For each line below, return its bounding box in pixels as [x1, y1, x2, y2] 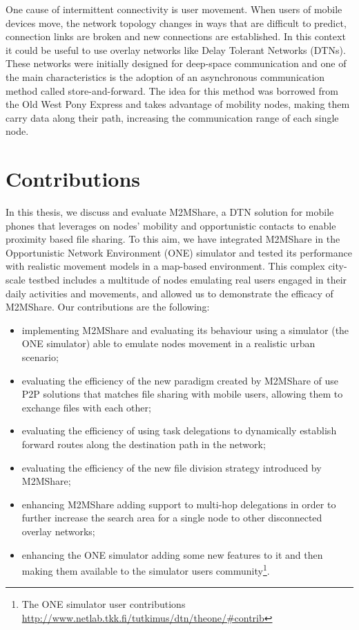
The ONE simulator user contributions [21, 597, 186, 611]
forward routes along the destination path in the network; [21, 436, 266, 451]
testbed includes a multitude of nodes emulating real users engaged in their [28, 272, 347, 287]
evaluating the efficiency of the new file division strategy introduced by [21, 460, 322, 474]
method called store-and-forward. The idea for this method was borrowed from [6, 83, 338, 98]
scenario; [21, 350, 59, 364]
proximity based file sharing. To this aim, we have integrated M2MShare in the [6, 232, 340, 246]
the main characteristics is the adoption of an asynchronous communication [6, 69, 325, 84]
